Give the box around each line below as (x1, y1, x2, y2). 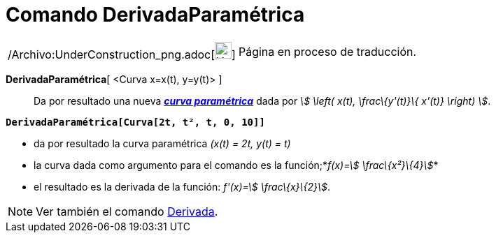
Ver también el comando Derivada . (36, 204, 218, 218)
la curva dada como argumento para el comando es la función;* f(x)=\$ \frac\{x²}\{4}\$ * (34, 158, 439, 171)
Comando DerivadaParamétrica (6, 3, 305, 27)
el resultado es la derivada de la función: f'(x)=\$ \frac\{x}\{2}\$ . (34, 180, 331, 193)
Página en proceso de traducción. (238, 44, 417, 59)
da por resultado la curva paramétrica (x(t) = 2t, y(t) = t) (34, 137, 291, 149)
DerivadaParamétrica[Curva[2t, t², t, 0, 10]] (6, 116, 265, 128)
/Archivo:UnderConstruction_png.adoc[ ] (8, 47, 236, 61)
